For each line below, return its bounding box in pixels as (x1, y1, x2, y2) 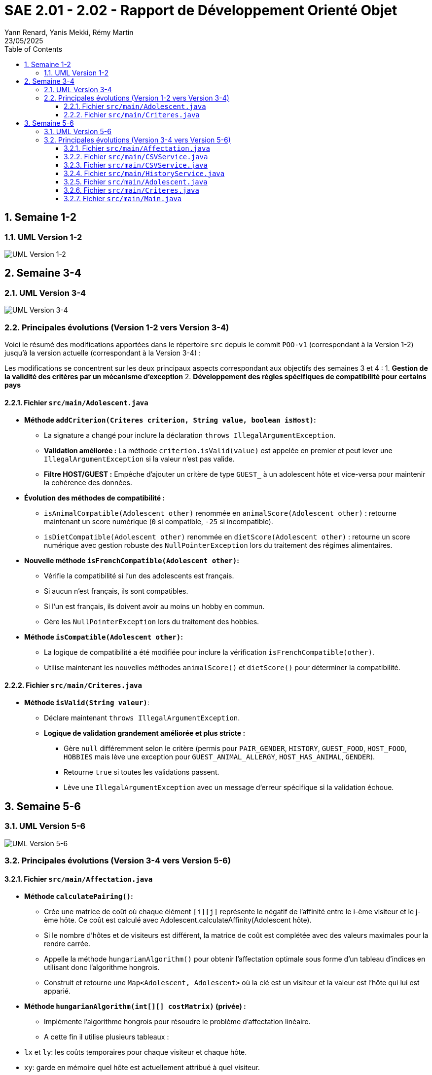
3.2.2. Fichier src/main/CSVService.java (64, 152, 208, 161)
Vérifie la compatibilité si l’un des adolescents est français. (44, 572, 234, 580)
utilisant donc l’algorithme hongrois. (44, 963, 160, 972)
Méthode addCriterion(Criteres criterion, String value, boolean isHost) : (24, 416, 316, 425)
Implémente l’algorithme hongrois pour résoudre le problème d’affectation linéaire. (44, 1017, 311, 1026)
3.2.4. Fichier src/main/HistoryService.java (64, 169, 225, 178)
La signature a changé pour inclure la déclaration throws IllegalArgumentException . (44, 431, 336, 440)
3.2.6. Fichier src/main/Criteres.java (64, 185, 199, 194)
